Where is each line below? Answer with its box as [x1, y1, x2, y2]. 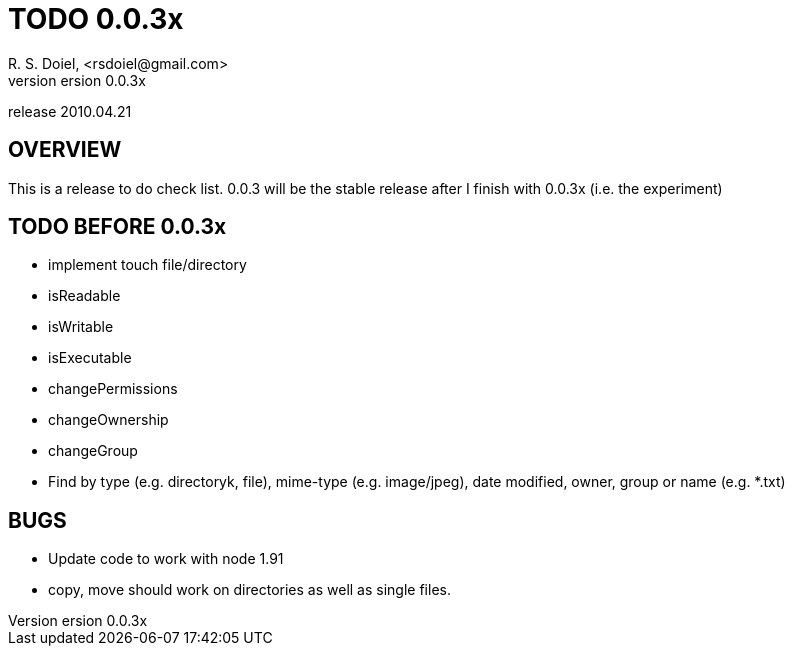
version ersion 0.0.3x [8, 71, 146, 89]
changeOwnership [48, 411, 169, 429]
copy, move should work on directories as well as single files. [48, 581, 451, 599]
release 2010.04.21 [8, 102, 132, 120]
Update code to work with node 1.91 [48, 550, 284, 568]
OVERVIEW [8, 137, 122, 163]
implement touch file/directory [48, 256, 247, 274]
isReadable [48, 287, 121, 305]
